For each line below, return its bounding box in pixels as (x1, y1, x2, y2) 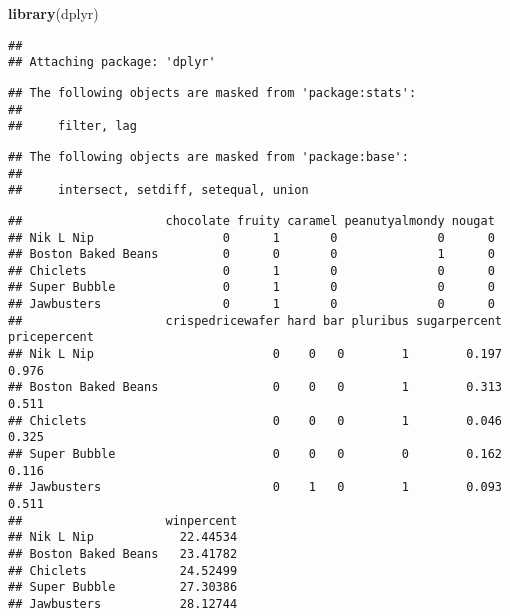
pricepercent (8, 330, 94, 345)
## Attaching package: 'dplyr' (8, 55, 216, 70)
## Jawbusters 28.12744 (8, 596, 238, 611)
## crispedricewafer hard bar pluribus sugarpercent (8, 313, 502, 328)
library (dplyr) (8, 3, 99, 23)
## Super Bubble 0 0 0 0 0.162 (8, 447, 502, 462)
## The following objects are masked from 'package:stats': (8, 85, 417, 100)
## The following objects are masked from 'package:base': (8, 149, 409, 164)
